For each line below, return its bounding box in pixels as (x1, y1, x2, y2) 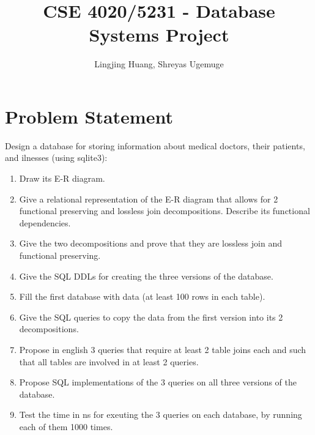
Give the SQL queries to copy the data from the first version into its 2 (19, 310, 283, 323)
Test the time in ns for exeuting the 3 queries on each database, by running (19, 408, 302, 421)
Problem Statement (5, 103, 173, 128)
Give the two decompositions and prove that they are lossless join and (19, 237, 282, 250)
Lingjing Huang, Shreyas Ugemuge (94, 58, 224, 70)
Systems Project (89, 22, 229, 47)
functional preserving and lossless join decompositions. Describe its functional (19, 204, 310, 217)
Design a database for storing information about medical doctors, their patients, (5, 139, 305, 152)
